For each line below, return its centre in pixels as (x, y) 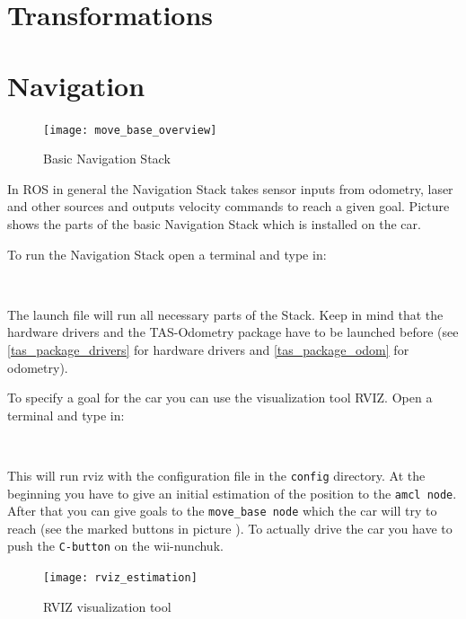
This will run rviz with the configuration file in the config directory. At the (216, 475)
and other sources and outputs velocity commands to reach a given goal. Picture (229, 206)
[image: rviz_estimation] (120, 578)
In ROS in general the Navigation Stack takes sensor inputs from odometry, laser (230, 188)
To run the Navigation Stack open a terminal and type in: (167, 254)
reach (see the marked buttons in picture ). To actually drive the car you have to (230, 528)
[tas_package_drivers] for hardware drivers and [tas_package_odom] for (208, 349)
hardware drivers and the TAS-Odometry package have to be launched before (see (233, 332)
